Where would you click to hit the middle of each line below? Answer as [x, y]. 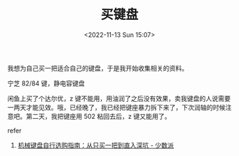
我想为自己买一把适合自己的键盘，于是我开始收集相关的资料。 [98, 68]
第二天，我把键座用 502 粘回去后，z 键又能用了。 [99, 116]
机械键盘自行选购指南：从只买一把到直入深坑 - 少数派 [96, 145]
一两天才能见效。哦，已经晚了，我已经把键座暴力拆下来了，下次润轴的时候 [116, 107]
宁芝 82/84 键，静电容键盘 [46, 83]
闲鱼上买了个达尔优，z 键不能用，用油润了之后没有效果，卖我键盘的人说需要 [119, 98]
